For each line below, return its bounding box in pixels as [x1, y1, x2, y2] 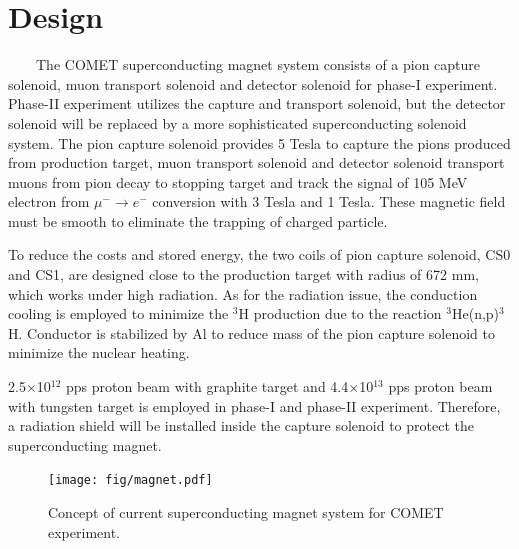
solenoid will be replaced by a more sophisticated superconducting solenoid [8, 112, 467, 133]
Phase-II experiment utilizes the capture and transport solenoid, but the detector [8, 93, 506, 114]
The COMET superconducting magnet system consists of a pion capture [35, 54, 481, 75]
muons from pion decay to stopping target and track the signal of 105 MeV [8, 171, 468, 192]
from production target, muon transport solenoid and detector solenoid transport [8, 152, 505, 173]
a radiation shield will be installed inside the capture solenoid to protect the [8, 415, 474, 436]
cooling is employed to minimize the [8, 303, 229, 324]
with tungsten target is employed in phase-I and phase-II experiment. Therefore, [8, 395, 501, 416]
